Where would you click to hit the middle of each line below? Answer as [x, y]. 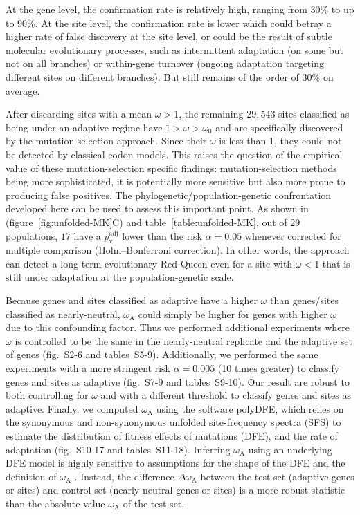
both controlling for [47, 395]
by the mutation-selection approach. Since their [106, 141]
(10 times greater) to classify [279, 368]
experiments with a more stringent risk [88, 368]
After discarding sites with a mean [79, 114]
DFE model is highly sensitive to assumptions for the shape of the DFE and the [175, 463]
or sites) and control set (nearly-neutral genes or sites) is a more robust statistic [175, 490]
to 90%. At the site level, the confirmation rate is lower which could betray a [169, 22]
